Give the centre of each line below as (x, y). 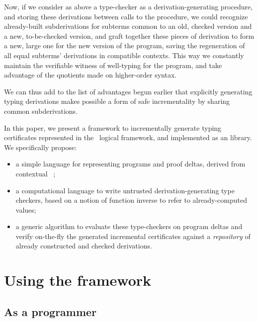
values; (26, 209)
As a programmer (50, 311)
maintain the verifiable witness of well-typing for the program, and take (113, 65)
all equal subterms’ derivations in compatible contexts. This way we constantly (124, 55)
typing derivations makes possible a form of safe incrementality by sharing (117, 101)
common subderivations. (41, 111)
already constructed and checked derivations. (84, 246)
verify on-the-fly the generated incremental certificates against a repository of (133, 236)
